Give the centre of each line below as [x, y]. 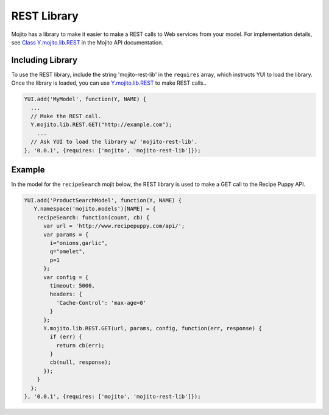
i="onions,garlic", [79, 243]
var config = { [66, 277]
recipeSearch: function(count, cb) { [93, 217]
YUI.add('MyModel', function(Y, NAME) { [85, 99]
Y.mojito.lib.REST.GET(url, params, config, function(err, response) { [153, 328]
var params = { [66, 234]
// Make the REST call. [66, 116]
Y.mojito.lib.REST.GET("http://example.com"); [101, 125]
